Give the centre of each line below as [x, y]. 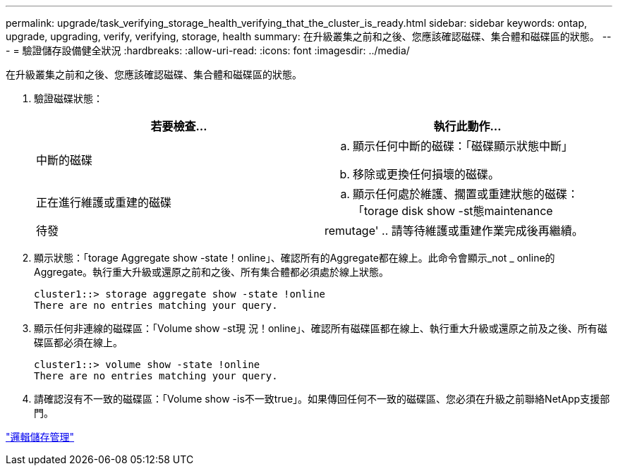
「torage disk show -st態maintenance [453, 211]
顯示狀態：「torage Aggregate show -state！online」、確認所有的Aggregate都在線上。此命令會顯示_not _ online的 [295, 258]
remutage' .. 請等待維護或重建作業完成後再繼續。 [454, 231]
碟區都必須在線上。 [78, 342]
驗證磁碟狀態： [68, 98]
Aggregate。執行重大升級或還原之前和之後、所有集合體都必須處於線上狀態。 [212, 272]
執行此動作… [467, 126]
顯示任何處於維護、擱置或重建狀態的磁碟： [466, 194]
